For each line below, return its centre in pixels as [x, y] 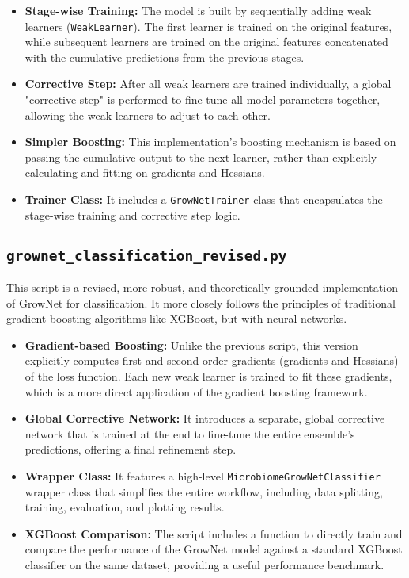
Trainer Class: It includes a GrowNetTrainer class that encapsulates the [204, 199]
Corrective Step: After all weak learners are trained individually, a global [208, 84]
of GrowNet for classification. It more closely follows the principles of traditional [201, 302]
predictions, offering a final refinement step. [131, 449]
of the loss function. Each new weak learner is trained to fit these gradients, [208, 376]
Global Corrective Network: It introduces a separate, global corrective [205, 418]
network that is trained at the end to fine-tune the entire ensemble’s [190, 433]
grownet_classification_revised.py [147, 255]
